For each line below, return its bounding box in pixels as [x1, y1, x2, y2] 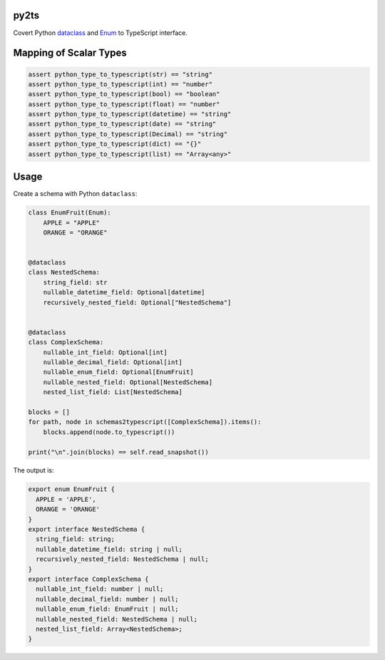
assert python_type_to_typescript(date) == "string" [28, 120, 217, 128]
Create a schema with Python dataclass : [13, 190, 138, 198]
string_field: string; [36, 535, 115, 543]
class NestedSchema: [28, 268, 100, 277]
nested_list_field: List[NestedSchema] [43, 388, 183, 396]
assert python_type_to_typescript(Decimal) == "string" [28, 130, 228, 138]
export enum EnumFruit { [28, 485, 115, 493]
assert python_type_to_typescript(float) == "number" [28, 100, 220, 108]
